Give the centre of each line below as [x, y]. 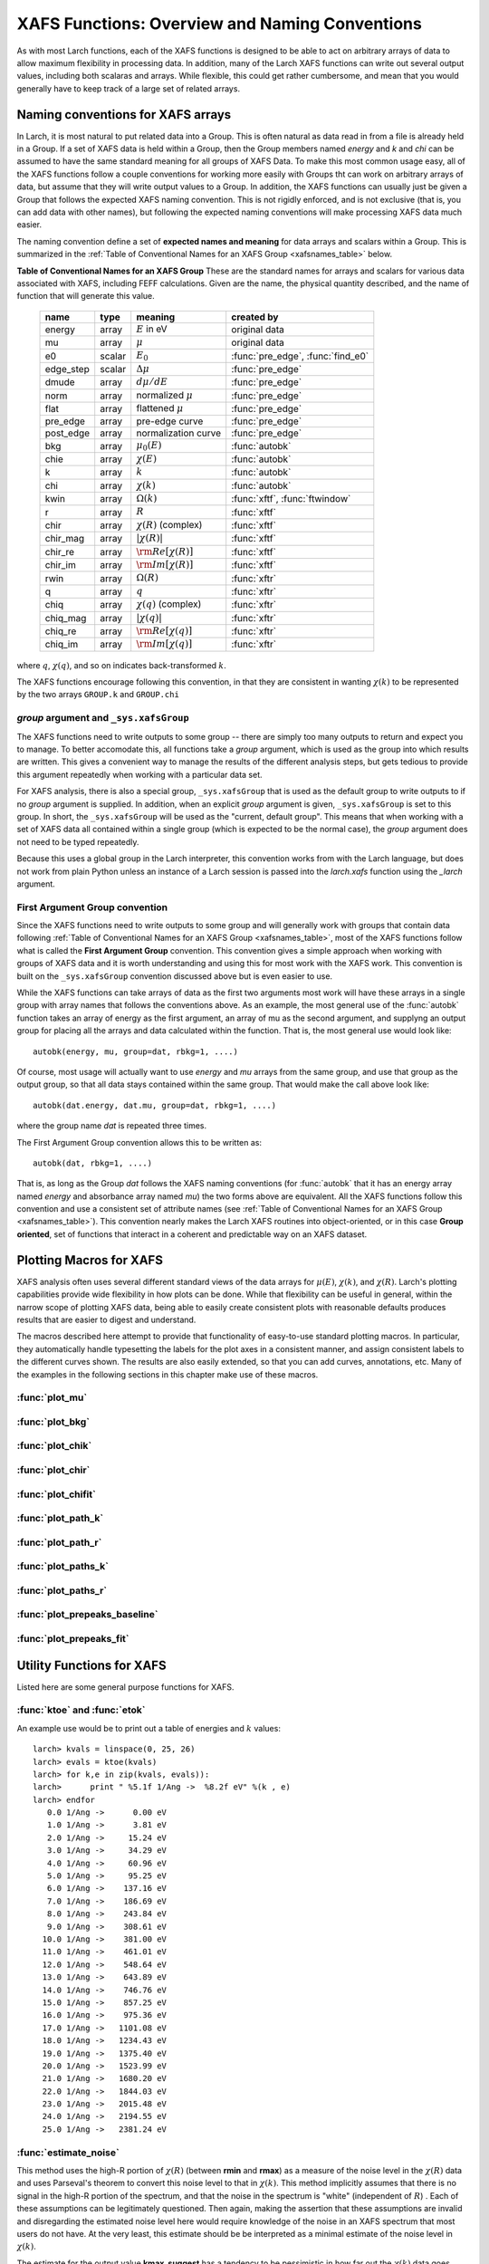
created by [255, 317]
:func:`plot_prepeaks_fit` [73, 1638]
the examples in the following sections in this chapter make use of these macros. [168, 1374]
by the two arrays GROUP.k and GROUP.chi [98, 695]
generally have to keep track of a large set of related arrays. [128, 88]
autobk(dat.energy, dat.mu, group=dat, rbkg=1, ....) [154, 1105]
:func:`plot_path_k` [60, 1519]
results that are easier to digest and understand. [106, 1319]
